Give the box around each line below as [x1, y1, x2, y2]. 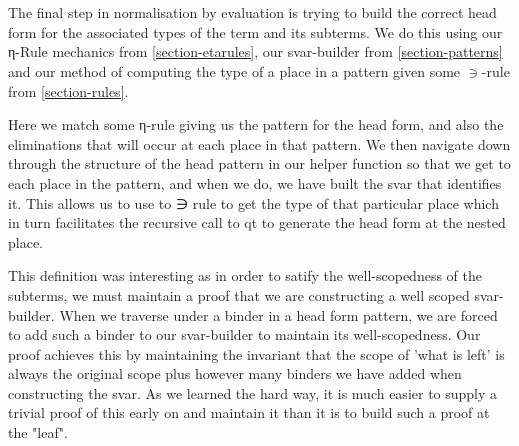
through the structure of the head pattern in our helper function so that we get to [8, 153, 511, 174]
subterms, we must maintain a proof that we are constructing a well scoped [8, 284, 470, 305]
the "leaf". [8, 422, 68, 443]
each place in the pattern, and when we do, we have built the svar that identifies [8, 172, 502, 193]
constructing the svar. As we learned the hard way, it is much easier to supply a [8, 382, 498, 403]
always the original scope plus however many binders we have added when [8, 363, 462, 384]
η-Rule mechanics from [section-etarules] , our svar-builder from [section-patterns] [8, 41, 503, 62]
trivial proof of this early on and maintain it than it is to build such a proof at [8, 402, 490, 423]
